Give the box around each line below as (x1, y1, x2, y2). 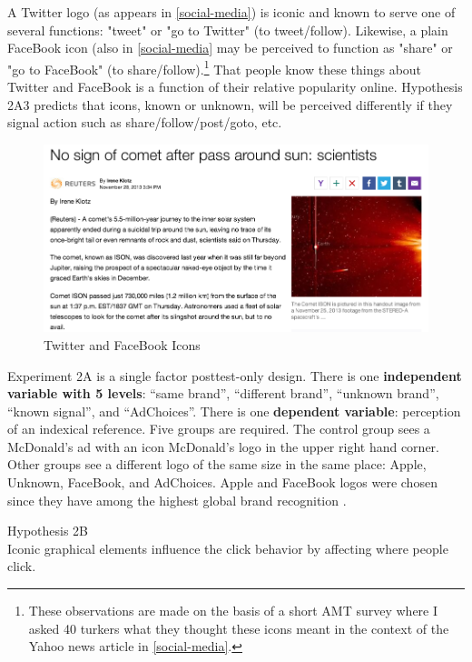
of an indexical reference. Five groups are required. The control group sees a (7, 419, 430, 438)
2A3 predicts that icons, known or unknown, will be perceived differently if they (7, 95, 453, 114)
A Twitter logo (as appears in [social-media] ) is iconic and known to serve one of (7, 3, 456, 21)
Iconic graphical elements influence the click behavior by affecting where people (7, 538, 448, 557)
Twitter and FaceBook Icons (44, 335, 201, 354)
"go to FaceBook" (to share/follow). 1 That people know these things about (7, 56, 422, 78)
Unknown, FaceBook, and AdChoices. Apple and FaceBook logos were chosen (7, 473, 438, 492)
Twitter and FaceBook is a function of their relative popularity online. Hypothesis (7, 77, 463, 96)
